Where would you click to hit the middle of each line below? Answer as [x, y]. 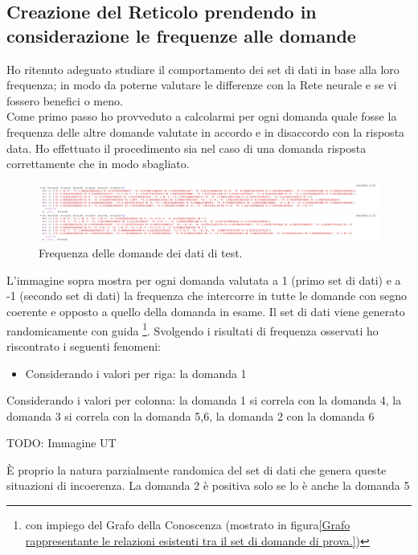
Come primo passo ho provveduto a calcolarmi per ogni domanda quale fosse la [202, 116]
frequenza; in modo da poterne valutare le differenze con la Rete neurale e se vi [202, 85]
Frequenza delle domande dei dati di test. [141, 253]
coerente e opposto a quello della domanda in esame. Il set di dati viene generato [206, 312]
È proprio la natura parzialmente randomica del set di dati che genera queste [197, 469]
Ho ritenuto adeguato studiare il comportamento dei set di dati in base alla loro [203, 69]
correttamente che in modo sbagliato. [98, 164]
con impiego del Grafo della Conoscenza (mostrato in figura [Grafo [188, 525]
